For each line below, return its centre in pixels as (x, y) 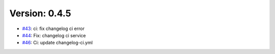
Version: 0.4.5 (40, 13)
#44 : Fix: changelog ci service (54, 35)
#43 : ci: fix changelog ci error (53, 29)
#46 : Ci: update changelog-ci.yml (57, 43)
